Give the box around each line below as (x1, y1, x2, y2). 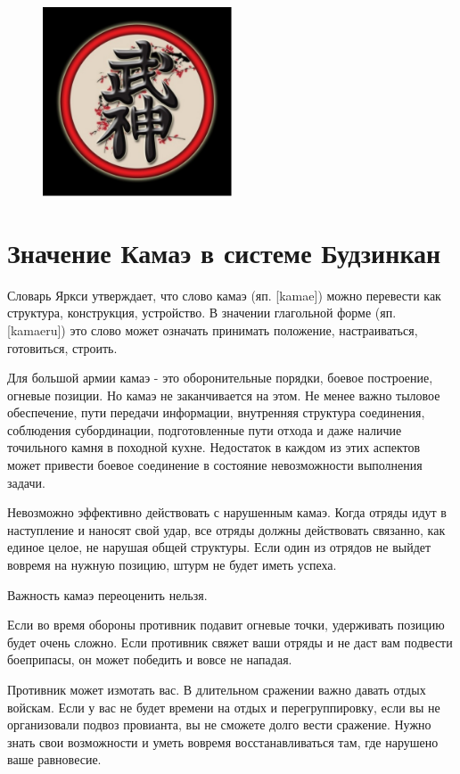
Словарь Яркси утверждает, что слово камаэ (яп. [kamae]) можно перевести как (7, 285, 441, 304)
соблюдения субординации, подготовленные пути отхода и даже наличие (7, 420, 402, 439)
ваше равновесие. (7, 750, 102, 769)
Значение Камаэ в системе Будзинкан (7, 234, 441, 270)
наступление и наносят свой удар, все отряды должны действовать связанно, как (7, 520, 446, 539)
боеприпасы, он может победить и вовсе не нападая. (7, 650, 292, 669)
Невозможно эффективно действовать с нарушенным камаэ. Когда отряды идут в (7, 503, 447, 522)
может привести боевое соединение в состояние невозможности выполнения (7, 456, 423, 474)
